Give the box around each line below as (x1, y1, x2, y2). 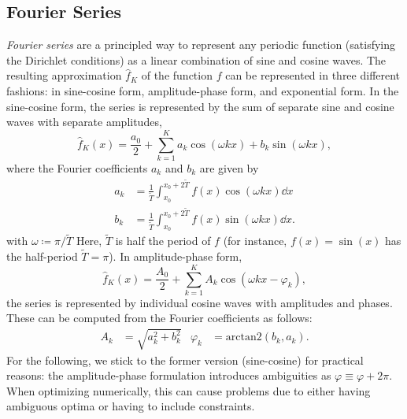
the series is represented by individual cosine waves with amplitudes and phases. (6, 294, 393, 310)
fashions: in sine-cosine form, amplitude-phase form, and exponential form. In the (6, 82, 399, 98)
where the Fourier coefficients (6, 159, 148, 176)
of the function (141, 67, 213, 83)
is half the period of (115, 232, 211, 249)
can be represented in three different (225, 67, 401, 83)
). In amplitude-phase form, (109, 248, 242, 265)
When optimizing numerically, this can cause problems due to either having (6, 382, 371, 399)
